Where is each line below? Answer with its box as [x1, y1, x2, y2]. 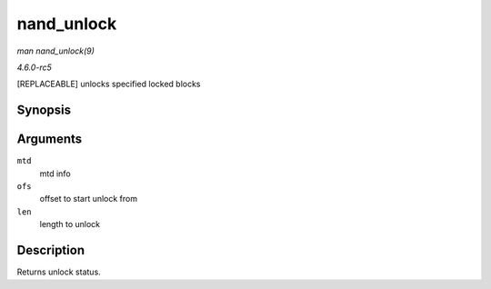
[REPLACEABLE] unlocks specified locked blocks [16, 78, 201, 90]
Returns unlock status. [16, 266, 102, 277]
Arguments [16, 132, 83, 147]
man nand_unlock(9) [16, 45, 95, 56]
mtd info [39, 168, 72, 179]
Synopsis [16, 103, 72, 118]
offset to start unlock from [39, 194, 138, 204]
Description [16, 243, 85, 258]
